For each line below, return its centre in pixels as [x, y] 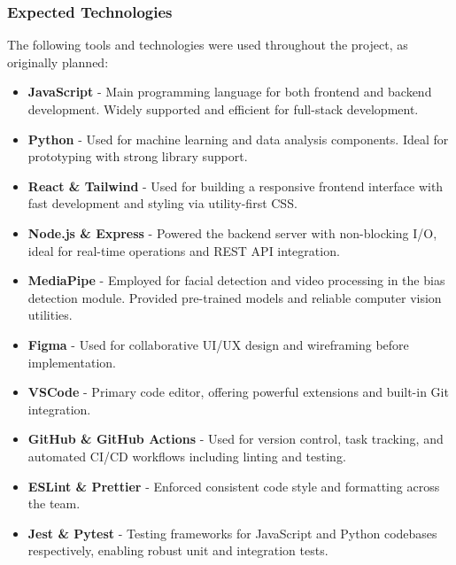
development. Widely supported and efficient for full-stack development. [223, 109]
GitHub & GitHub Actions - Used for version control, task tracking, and [236, 439]
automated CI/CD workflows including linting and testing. [187, 456]
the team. [54, 503]
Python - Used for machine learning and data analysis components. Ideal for [238, 139]
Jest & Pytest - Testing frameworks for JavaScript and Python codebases [232, 533]
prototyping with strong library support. [138, 156]
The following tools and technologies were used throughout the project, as [208, 45]
